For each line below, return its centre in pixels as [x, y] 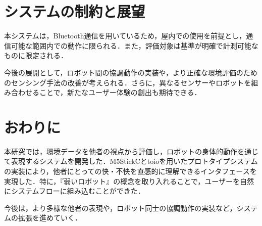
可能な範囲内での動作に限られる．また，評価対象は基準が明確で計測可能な [135, 45]
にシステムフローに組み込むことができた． [74, 191]
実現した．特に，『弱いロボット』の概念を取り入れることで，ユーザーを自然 [129, 181]
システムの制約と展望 [75, 11]
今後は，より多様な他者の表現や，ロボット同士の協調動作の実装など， [120, 208]
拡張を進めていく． [50, 218]
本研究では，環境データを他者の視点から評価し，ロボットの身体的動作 [121, 151]
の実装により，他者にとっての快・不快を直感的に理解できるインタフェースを [130, 171]
